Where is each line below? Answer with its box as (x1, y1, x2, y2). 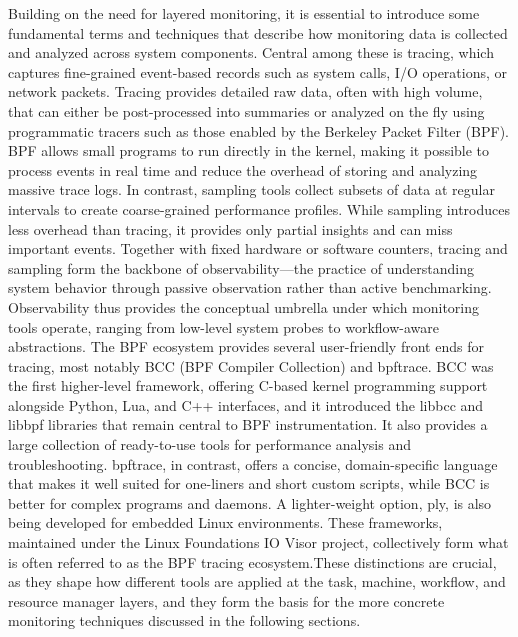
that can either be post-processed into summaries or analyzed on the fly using (8, 100, 485, 121)
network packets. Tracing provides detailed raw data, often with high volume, (8, 81, 483, 102)
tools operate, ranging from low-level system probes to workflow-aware (8, 316, 440, 337)
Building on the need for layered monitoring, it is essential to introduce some (8, 3, 480, 23)
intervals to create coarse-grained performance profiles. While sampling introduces (8, 198, 510, 219)
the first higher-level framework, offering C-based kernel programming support (8, 375, 488, 396)
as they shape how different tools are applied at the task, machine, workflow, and (8, 571, 506, 592)
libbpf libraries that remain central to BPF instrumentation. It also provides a (8, 414, 488, 435)
